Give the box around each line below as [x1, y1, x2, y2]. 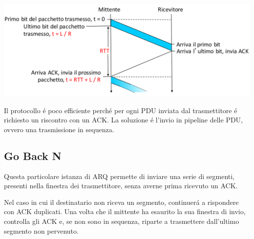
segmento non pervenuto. [4, 225, 79, 236]
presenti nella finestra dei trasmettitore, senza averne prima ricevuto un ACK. [4, 180, 238, 191]
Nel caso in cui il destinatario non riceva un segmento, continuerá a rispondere [4, 197, 239, 207]
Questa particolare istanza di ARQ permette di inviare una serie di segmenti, [4, 171, 235, 181]
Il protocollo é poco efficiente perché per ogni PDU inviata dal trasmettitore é [4, 105, 237, 115]
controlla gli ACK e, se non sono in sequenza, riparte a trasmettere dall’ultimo [4, 216, 239, 226]
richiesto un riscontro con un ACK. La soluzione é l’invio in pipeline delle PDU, [4, 115, 243, 125]
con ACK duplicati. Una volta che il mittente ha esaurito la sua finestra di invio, [4, 206, 246, 217]
